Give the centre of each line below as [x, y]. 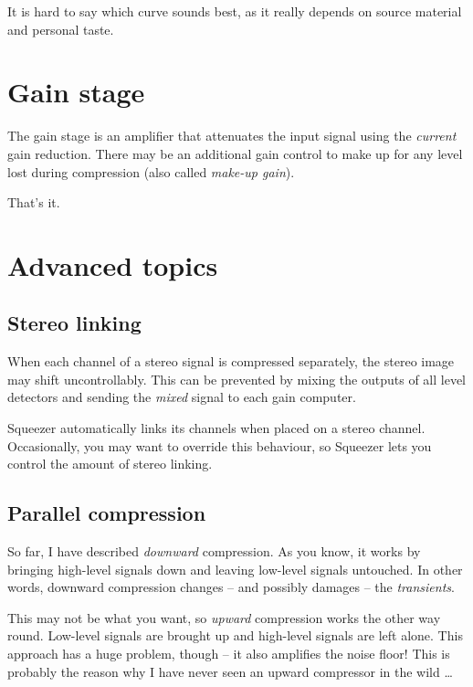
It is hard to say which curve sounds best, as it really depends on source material [235, 11]
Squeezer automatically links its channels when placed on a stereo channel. [216, 428]
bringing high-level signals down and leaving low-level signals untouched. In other [235, 569]
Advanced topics [113, 264]
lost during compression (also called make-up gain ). [151, 171]
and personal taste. [61, 29]
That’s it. [34, 202]
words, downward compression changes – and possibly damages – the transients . [231, 587]
